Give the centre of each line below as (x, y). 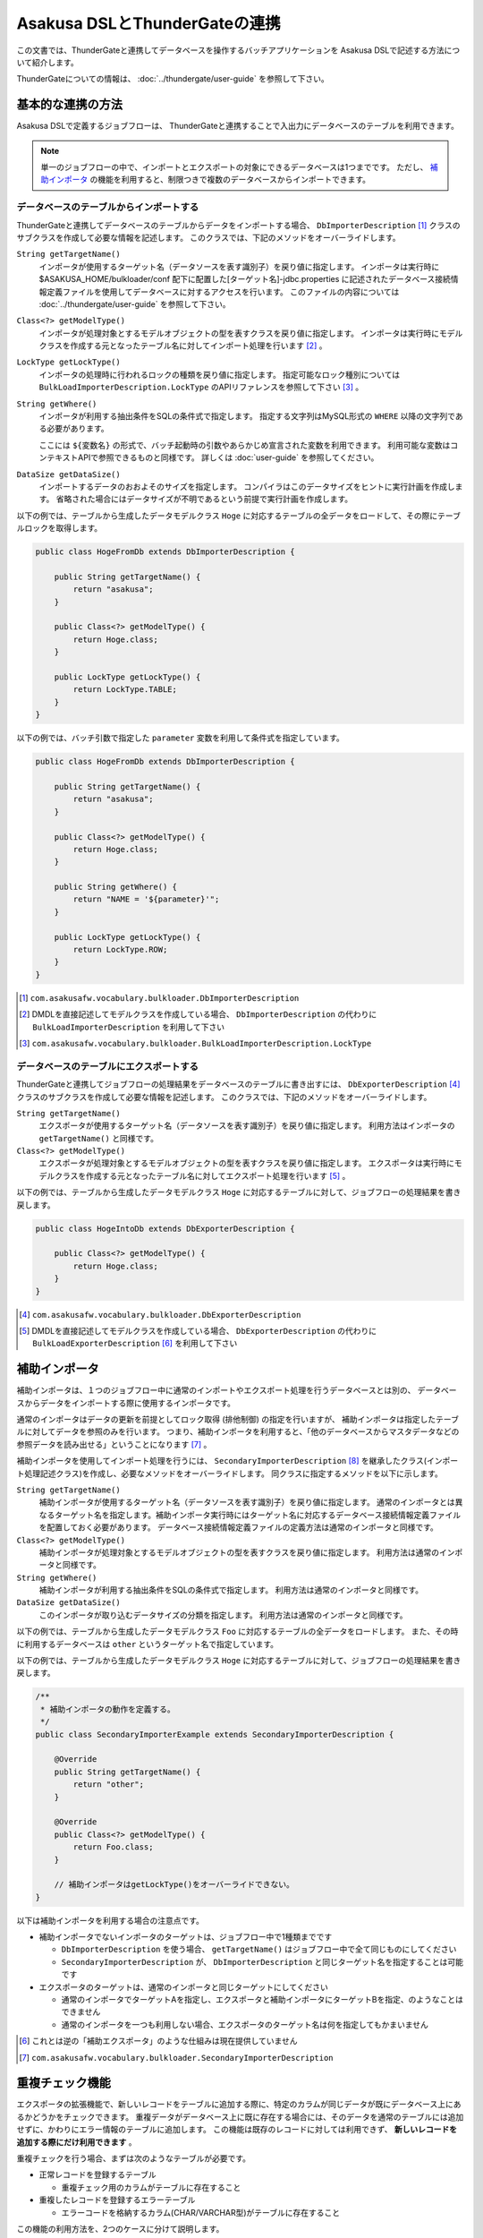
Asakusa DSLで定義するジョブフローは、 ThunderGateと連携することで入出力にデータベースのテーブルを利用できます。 (238, 126)
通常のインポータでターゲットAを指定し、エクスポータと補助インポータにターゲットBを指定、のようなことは (263, 1999)
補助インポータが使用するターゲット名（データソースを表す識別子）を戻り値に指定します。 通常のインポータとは (247, 1502)
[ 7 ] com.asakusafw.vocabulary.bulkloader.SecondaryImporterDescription (177, 2057)
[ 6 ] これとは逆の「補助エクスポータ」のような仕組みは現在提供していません (159, 2041)
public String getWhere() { (116, 887)
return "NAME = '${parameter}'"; (146, 899)
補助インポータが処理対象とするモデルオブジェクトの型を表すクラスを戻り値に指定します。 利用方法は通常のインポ (251, 1552)
